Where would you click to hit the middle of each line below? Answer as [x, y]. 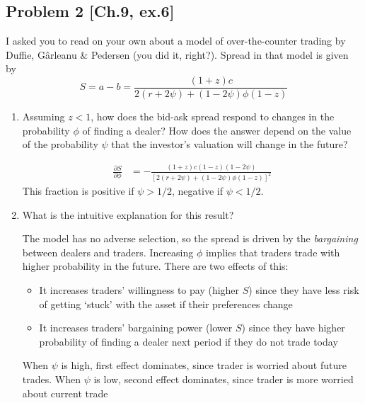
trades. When [51, 379]
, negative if [197, 191]
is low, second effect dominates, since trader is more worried [224, 379]
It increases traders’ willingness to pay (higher [139, 290]
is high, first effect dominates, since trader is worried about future [204, 365]
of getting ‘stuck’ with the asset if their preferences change [166, 303]
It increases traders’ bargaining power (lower [136, 328]
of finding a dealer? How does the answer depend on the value [217, 130]
